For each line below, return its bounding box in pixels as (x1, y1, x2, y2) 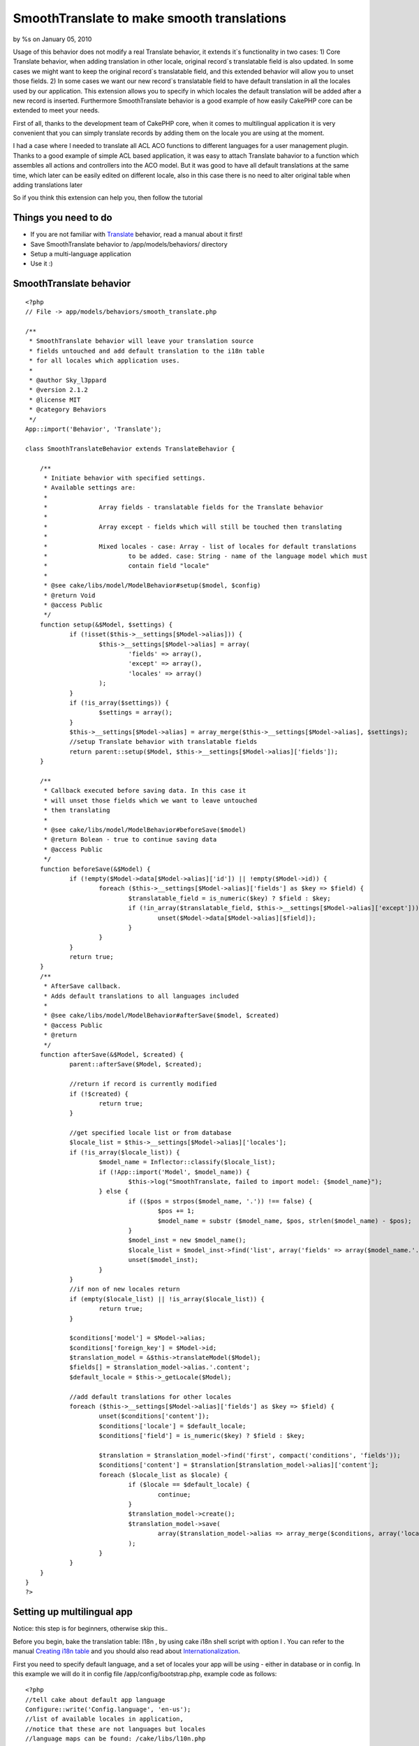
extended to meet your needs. (13, 106, 100, 115)
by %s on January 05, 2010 (13, 35, 92, 43)
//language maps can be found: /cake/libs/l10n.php (25, 1735, 206, 1743)
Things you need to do (13, 212, 112, 223)
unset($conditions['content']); (98, 1412, 209, 1421)
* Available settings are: (43, 484, 136, 492)
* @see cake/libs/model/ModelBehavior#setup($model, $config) (43, 582, 261, 589)
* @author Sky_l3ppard (29, 376, 107, 384)
